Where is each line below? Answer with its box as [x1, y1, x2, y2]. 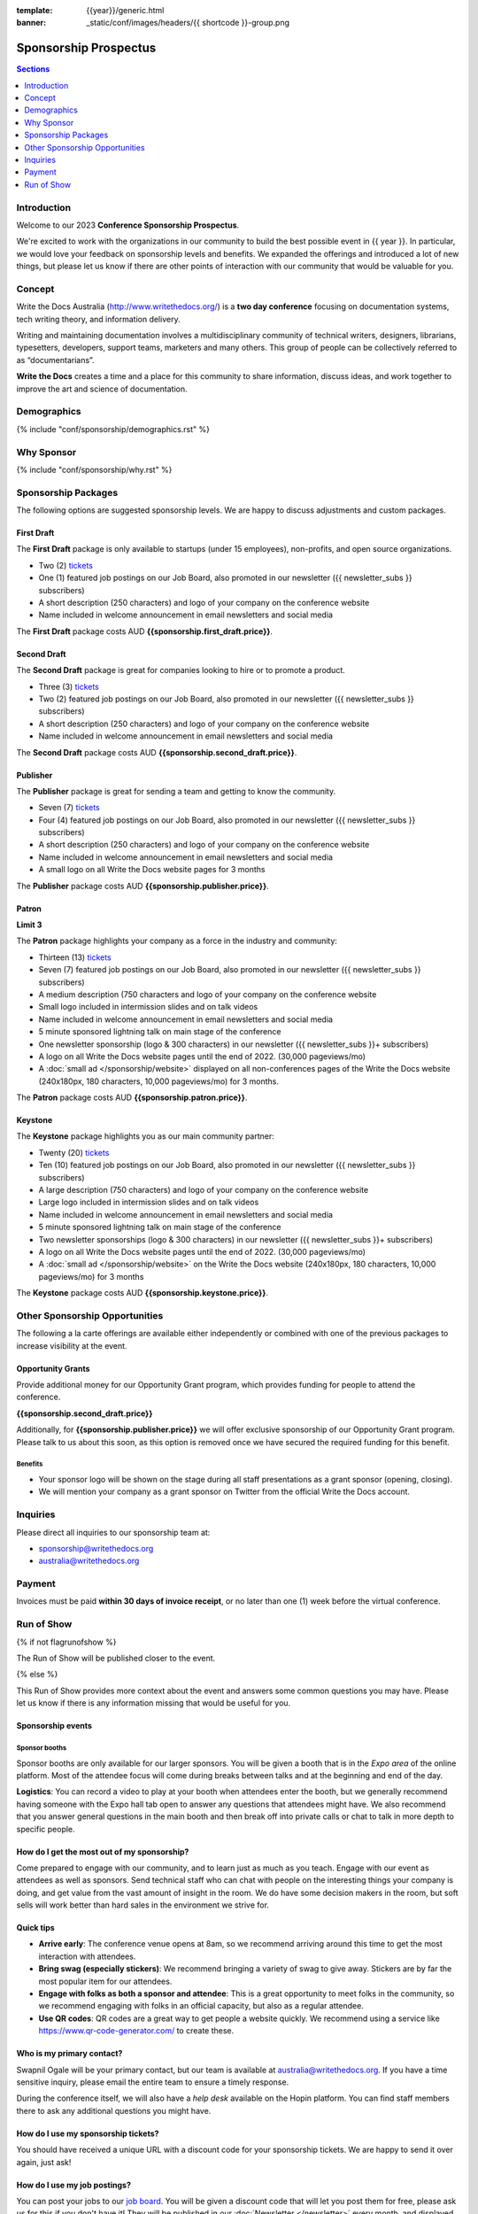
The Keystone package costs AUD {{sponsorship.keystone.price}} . [16, 1288, 269, 1298]
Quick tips [16, 1923, 55, 1933]
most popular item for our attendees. [38, 1976, 173, 1986]
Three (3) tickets [38, 681, 99, 692]
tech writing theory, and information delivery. [16, 314, 181, 324]
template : [16, 5, 53, 15]
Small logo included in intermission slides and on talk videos [38, 1002, 258, 1012]
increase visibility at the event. [16, 1340, 127, 1351]
